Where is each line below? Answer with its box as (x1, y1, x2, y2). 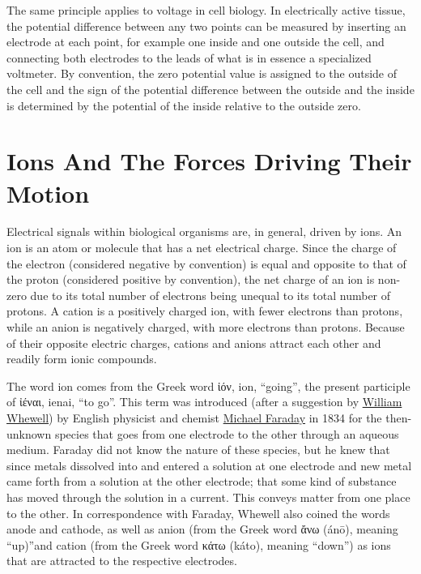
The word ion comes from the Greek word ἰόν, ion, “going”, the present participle (6, 377, 410, 394)
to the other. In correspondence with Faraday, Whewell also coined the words (6, 504, 390, 521)
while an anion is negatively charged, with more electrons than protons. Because (6, 319, 405, 336)
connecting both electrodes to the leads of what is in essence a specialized (6, 49, 372, 66)
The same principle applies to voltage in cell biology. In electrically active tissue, (6, 2, 406, 18)
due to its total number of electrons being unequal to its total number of (30, 286, 391, 303)
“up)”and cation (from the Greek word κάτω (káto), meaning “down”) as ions (6, 536, 391, 553)
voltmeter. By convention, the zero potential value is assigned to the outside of (6, 65, 397, 82)
